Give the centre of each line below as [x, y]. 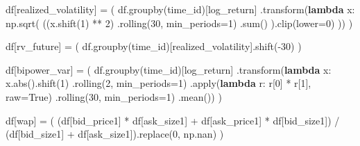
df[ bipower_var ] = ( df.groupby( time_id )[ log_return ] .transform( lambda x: [169, 69]
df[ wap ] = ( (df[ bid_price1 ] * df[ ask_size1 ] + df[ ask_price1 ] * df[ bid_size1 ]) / [173, 120]
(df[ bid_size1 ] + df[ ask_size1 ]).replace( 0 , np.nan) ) [115, 134]
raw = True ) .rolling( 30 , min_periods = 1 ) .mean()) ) [114, 96]
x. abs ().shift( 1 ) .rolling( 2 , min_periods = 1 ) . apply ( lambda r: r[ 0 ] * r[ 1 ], [158, 83]
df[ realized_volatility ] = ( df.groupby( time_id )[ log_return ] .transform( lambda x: [180, 9]
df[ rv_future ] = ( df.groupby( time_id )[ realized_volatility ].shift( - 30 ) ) [154, 46]
